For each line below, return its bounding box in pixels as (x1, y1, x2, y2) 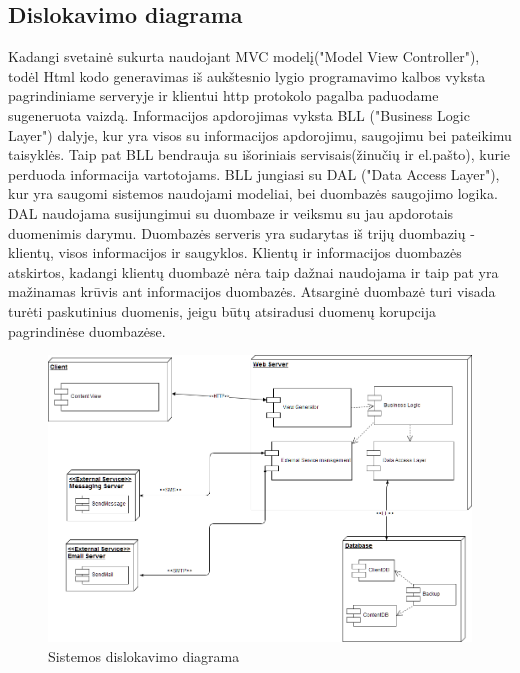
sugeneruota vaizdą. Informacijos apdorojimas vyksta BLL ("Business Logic (8, 104, 470, 125)
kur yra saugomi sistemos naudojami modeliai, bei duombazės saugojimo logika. (8, 183, 498, 204)
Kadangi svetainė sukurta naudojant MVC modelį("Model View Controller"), (8, 46, 480, 67)
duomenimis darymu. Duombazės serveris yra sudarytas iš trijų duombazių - (8, 222, 475, 243)
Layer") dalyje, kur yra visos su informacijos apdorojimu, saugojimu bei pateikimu (8, 124, 512, 145)
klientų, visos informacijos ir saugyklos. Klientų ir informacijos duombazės (8, 242, 462, 263)
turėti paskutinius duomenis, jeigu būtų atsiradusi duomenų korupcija (8, 300, 436, 321)
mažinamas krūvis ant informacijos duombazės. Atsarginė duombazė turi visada (8, 281, 496, 302)
